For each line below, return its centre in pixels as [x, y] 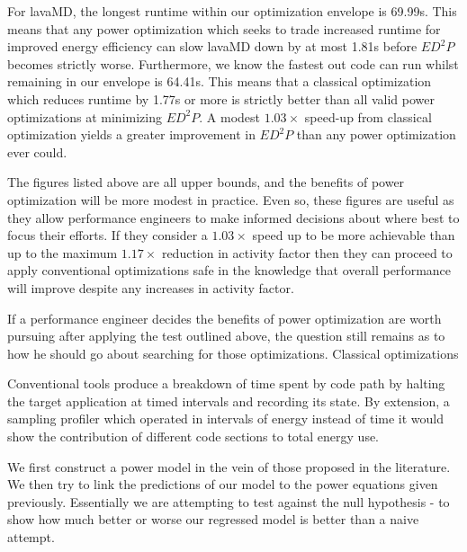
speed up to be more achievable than [354, 235]
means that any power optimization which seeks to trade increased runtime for [224, 28]
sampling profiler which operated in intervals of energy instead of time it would [226, 418]
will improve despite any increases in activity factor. [151, 287]
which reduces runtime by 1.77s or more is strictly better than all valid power [221, 98]
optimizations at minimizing [85, 116]
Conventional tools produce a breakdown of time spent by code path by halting [226, 383]
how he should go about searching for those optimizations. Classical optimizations [233, 353]
